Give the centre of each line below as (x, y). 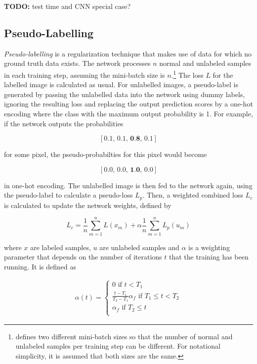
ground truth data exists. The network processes (77, 63)
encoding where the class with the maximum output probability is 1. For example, (128, 114)
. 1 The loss (187, 74)
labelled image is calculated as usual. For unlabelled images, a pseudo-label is (121, 84)
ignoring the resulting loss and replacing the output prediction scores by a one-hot (128, 104)
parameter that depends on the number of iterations (83, 257)
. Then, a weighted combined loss (193, 195)
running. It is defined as (40, 266)
